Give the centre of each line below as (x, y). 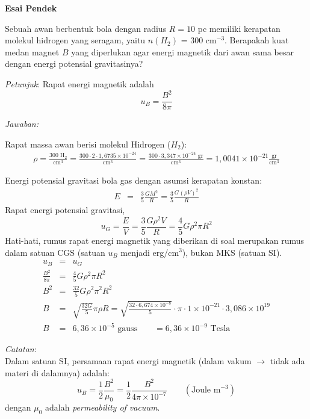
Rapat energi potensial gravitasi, (65, 210)
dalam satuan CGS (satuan (55, 252)
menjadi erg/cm (150, 252)
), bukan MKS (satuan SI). (232, 252)
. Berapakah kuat (257, 40)
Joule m (206, 390)
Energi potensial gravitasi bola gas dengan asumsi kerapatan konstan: (134, 180)
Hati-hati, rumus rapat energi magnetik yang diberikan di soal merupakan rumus (155, 240)
